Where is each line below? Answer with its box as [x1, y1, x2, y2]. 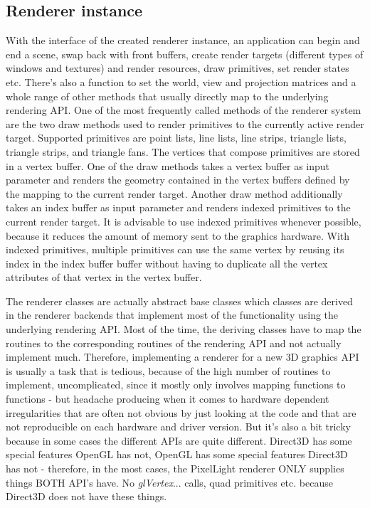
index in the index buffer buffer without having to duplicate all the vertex [6, 255, 328, 270]
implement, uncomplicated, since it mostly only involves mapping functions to [6, 377, 346, 392]
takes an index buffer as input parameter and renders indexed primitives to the [6, 200, 351, 215]
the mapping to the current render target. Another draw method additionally [6, 186, 343, 201]
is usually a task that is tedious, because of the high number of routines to [6, 363, 331, 378]
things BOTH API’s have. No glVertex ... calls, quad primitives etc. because [6, 475, 333, 490]
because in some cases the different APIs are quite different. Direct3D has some [6, 433, 352, 448]
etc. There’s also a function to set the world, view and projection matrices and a [6, 74, 356, 89]
